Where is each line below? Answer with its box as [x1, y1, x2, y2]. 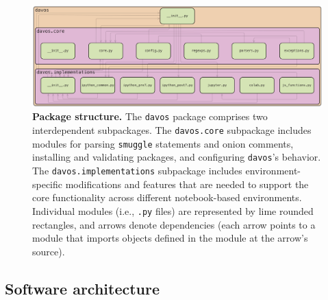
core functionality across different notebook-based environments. [32, 190, 302, 205]
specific [32, 176, 63, 191]
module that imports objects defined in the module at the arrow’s [32, 231, 308, 245]
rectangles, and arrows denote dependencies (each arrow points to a [32, 217, 316, 231]
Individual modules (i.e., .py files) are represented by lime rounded [32, 203, 314, 218]
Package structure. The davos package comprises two [32, 109, 268, 124]
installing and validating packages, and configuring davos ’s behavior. [32, 150, 321, 164]
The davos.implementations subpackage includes [32, 163, 242, 178]
